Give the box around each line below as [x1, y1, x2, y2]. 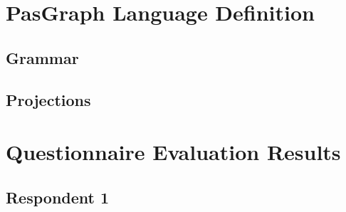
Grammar [6, 46, 79, 68]
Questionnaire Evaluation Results [6, 137, 341, 166]
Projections [6, 88, 91, 110]
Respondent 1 [6, 186, 110, 208]
